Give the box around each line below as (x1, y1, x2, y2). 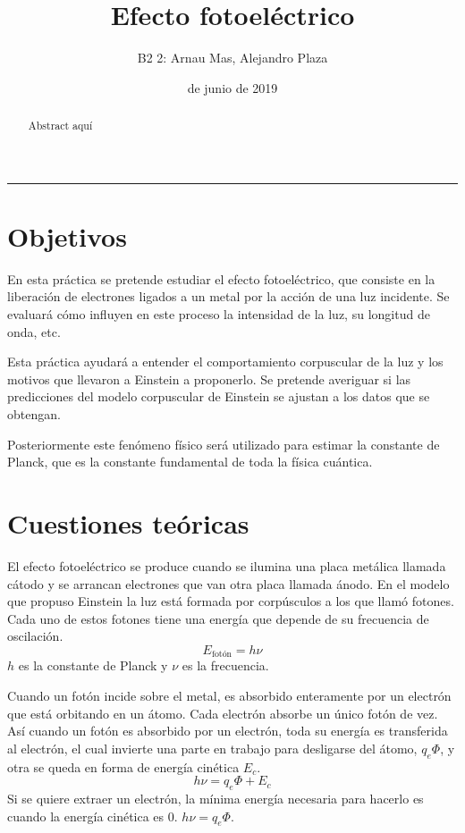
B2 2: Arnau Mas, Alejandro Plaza (137, 48, 328, 67)
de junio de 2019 (187, 78, 278, 97)
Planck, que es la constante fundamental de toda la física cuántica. (7, 452, 373, 471)
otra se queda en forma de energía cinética (7, 757, 240, 776)
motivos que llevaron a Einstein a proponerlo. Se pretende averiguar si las (7, 369, 411, 388)
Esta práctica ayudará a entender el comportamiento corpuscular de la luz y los (7, 352, 444, 371)
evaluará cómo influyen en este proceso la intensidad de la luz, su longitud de (7, 305, 430, 324)
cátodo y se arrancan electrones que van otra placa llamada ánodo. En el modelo (7, 574, 450, 593)
